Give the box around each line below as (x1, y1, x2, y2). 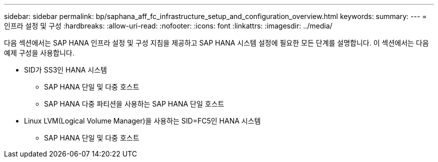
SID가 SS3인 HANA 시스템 (24, 65, 107, 74)
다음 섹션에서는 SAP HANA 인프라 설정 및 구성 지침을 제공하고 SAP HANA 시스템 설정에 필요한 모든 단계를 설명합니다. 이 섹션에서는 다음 (4, 38, 429, 47)
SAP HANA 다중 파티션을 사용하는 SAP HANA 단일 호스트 (44, 99, 224, 108)
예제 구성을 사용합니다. (4, 48, 74, 57)
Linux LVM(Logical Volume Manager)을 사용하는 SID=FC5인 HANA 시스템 (24, 116, 261, 125)
